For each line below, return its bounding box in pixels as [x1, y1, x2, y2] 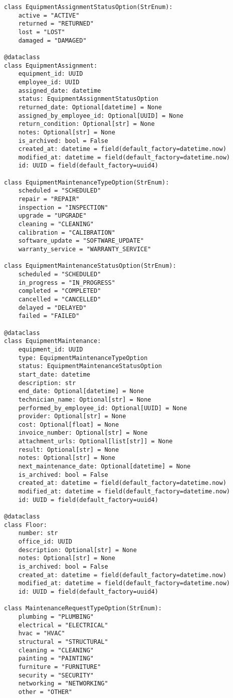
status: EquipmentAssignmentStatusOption [18, 95, 158, 103]
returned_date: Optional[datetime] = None [18, 103, 162, 111]
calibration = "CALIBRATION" [18, 229, 115, 236]
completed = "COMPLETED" [18, 287, 101, 295]
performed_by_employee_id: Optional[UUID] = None [18, 404, 187, 412]
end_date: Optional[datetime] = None [18, 388, 144, 395]
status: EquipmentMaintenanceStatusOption [18, 363, 162, 370]
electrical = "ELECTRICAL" [18, 621, 108, 629]
